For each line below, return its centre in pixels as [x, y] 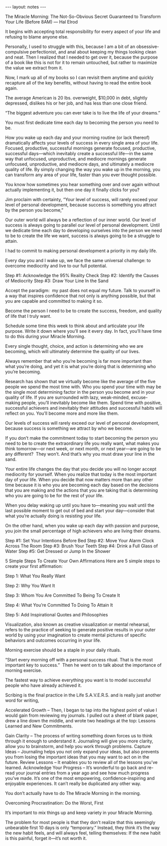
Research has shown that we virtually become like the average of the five [81, 381]
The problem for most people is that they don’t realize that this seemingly [80, 822]
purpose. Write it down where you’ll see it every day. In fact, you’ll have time [83, 331]
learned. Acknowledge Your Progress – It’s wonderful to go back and [76, 767]
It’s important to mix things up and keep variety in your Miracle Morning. [79, 812]
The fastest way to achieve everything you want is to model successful [78, 680]
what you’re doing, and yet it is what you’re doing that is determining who [81, 366]
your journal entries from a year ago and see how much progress [83, 773]
